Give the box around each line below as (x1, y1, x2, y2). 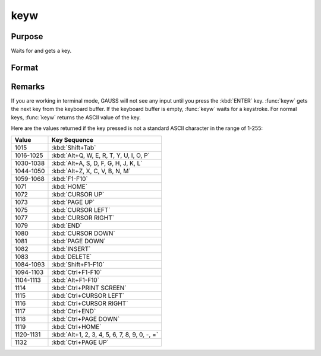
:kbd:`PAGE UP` (51, 198, 95, 206)
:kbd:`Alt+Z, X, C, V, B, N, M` (51, 167, 131, 175)
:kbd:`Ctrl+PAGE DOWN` (51, 314, 120, 323)
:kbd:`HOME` (51, 182, 88, 190)
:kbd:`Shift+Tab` (51, 143, 96, 151)
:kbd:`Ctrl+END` (51, 307, 96, 315)
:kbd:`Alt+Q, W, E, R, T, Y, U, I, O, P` (51, 151, 150, 160)
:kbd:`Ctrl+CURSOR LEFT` (51, 291, 125, 300)
